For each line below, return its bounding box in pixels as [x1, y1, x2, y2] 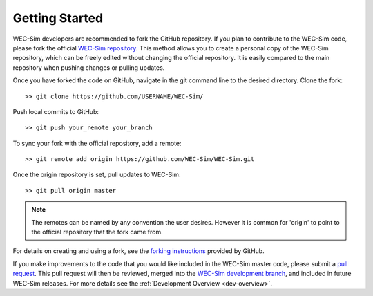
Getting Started [12, 10, 104, 26]
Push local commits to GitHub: [12, 107, 99, 115]
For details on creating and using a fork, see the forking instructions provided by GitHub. [12, 247, 265, 255]
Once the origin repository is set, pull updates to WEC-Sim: [12, 170, 181, 179]
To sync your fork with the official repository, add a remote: [12, 139, 182, 147]
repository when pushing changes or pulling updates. [12, 63, 165, 72]
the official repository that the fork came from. [31, 228, 163, 237]
